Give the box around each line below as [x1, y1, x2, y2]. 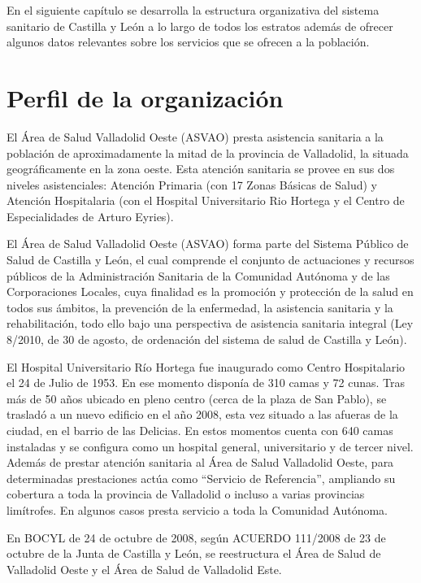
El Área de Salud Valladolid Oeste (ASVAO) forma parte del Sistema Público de [7, 235, 409, 252]
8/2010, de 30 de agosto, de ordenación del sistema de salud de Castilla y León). [7, 331, 407, 348]
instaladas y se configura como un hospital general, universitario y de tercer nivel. [7, 437, 414, 455]
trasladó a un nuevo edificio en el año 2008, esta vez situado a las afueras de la [7, 406, 398, 423]
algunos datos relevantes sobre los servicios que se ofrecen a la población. [7, 33, 370, 50]
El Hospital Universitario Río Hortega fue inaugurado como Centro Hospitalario [7, 358, 406, 375]
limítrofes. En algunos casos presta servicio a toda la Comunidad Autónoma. [7, 501, 388, 518]
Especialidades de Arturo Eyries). [7, 207, 174, 224]
